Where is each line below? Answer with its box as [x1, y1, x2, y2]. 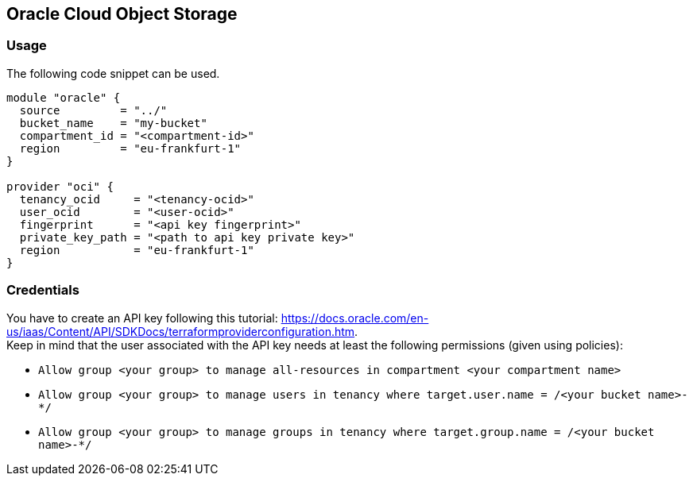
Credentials [6, 282, 79, 299]
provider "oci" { [6, 179, 114, 193]
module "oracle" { [6, 91, 121, 104]
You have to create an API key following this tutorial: [6, 310, 278, 325]
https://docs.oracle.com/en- [281, 310, 429, 325]
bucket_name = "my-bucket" [19, 116, 207, 129]
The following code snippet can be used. [6, 66, 220, 80]
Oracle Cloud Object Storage [6, 4, 238, 24]
